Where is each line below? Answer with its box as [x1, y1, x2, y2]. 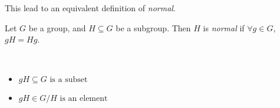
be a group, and [28, 21, 86, 34]
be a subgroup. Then [116, 21, 191, 34]
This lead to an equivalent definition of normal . [5, 2, 176, 14]
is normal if [203, 21, 245, 34]
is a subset [50, 76, 88, 84]
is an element [60, 94, 108, 103]
